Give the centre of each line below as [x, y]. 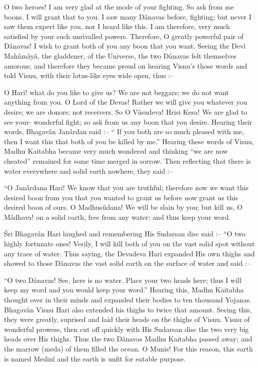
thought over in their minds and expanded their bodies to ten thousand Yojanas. [128, 300]
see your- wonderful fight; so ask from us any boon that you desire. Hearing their [128, 121]
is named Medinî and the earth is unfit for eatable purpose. [95, 358]
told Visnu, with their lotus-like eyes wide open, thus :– [89, 75]
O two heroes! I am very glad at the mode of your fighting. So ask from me [119, 7]
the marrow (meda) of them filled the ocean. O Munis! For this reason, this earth [128, 348]
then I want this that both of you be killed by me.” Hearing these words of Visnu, [129, 141]
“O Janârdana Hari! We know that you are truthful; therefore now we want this [126, 188]
